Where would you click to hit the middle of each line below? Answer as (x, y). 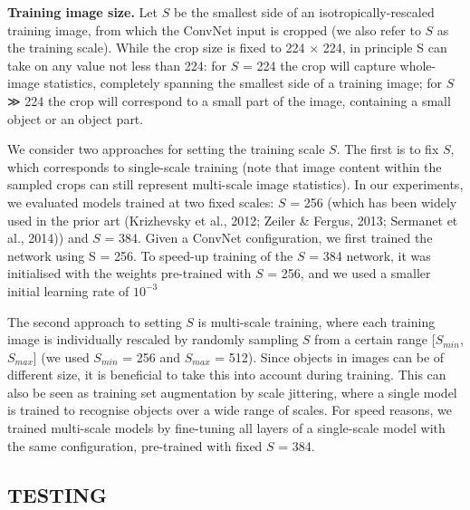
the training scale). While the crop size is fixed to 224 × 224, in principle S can (227, 48)
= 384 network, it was (370, 255)
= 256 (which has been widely (374, 202)
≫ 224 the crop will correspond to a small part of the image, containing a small (229, 100)
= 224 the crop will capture (319, 65)
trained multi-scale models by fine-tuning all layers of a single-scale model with (226, 428)
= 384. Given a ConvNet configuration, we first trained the (269, 238)
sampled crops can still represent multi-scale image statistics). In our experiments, (235, 184)
